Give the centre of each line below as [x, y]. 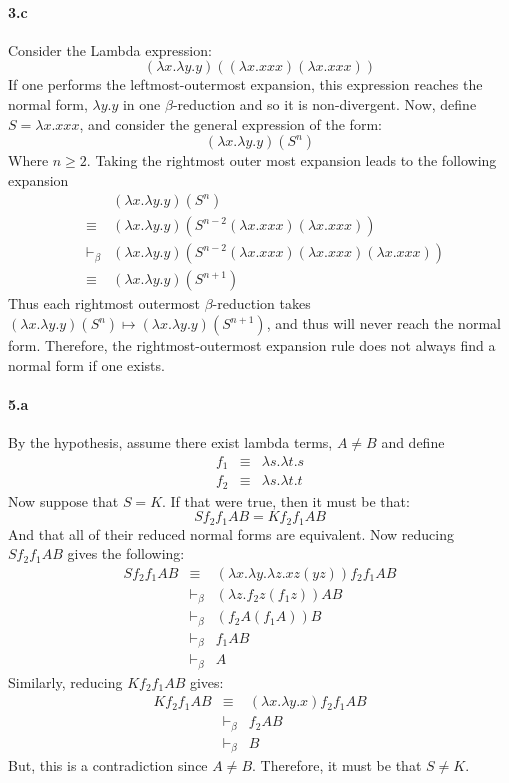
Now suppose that [63, 500]
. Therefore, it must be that [337, 765]
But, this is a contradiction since [108, 765]
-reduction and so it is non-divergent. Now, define [324, 103]
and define [413, 442]
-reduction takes [261, 303]
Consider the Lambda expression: [110, 49]
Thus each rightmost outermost [104, 303]
